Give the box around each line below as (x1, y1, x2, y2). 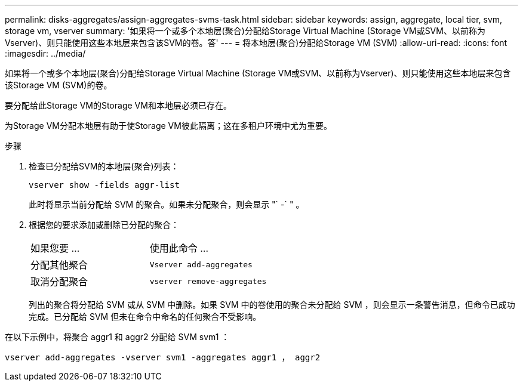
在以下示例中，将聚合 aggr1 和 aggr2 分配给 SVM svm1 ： (5, 332, 230, 342)
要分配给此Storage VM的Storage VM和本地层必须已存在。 (5, 100, 232, 110)
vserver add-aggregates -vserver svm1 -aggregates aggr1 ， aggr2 (5, 353, 321, 362)
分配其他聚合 (30, 259, 88, 271)
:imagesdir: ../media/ (5, 48, 86, 58)
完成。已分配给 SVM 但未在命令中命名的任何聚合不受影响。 (29, 311, 261, 322)
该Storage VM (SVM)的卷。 (5, 80, 112, 90)
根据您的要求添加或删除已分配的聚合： (29, 220, 179, 230)
